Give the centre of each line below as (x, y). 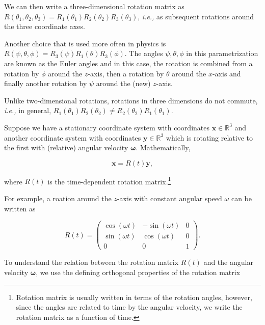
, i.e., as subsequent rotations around (196, 16)
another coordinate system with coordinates (73, 137)
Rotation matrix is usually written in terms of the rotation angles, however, (134, 297)
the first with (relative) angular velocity (66, 147)
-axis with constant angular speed (169, 198)
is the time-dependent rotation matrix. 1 (109, 180)
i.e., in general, (28, 110)
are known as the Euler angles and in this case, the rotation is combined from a (128, 63)
